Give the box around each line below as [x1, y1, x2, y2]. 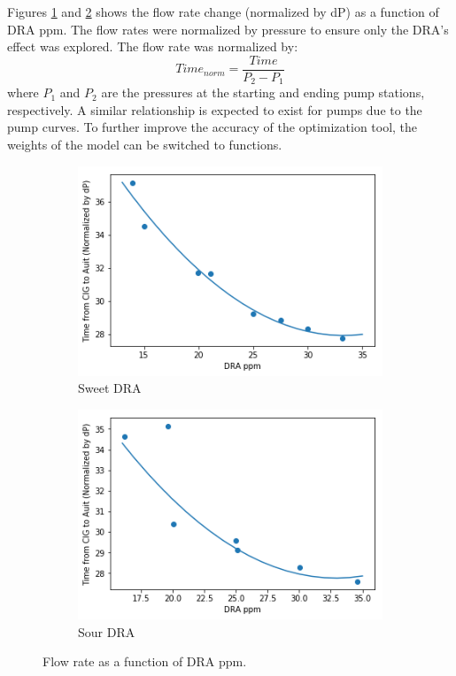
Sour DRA [78, 622, 135, 641]
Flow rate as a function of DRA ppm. [43, 652, 247, 671]
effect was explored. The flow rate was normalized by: [7, 37, 298, 56]
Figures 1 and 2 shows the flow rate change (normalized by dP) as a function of [7, 3, 439, 20]
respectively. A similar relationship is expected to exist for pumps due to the [7, 100, 422, 119]
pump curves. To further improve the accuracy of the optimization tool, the [7, 118, 418, 136]
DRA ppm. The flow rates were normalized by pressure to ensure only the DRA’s [7, 19, 449, 38]
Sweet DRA [78, 379, 142, 397]
